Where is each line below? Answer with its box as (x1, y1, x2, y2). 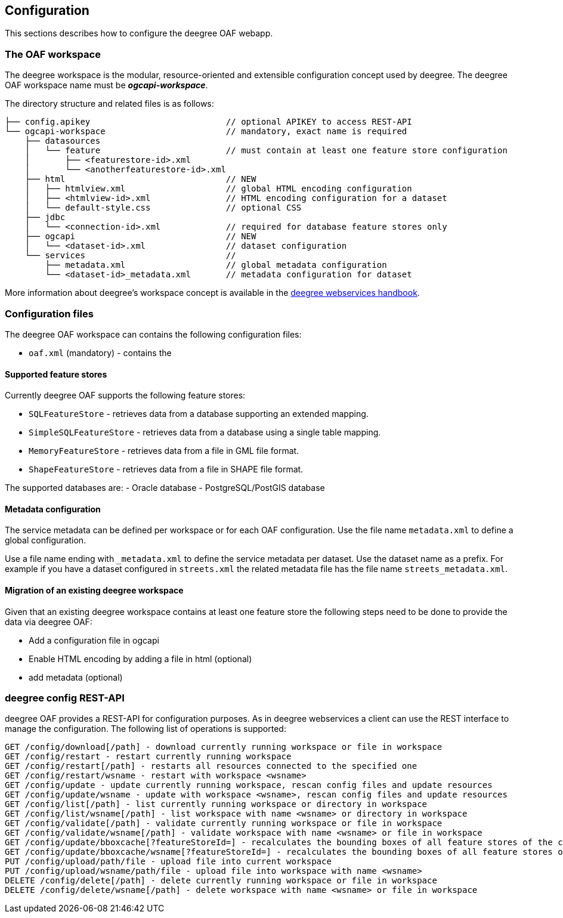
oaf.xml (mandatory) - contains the (29, 347, 172, 358)
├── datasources (24, 136, 101, 146)
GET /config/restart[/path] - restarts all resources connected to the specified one (5, 761, 417, 771)
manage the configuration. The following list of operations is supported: (5, 724, 286, 734)
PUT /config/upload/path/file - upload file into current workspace (5, 857, 332, 867)
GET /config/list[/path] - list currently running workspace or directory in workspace (5, 799, 428, 809)
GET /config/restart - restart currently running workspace (5, 752, 292, 762)
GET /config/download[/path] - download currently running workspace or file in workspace (5, 742, 443, 752)
